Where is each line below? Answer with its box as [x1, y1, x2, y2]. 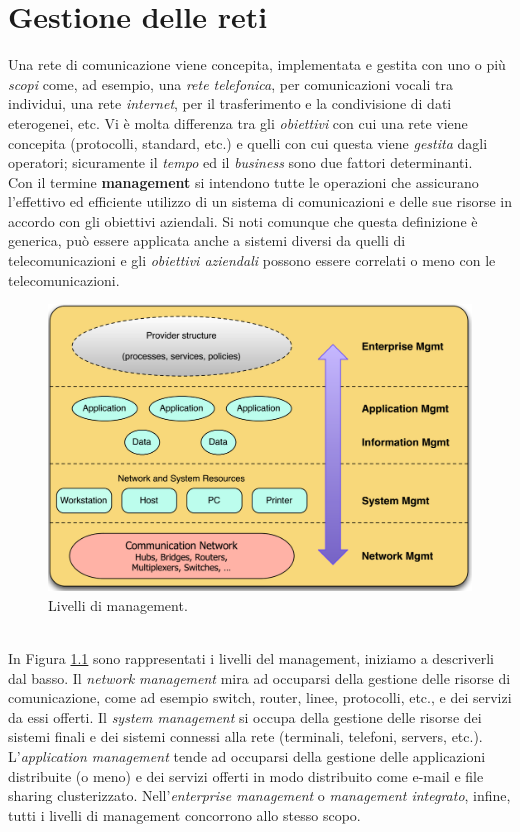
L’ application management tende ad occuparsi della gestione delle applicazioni [8, 745, 486, 766]
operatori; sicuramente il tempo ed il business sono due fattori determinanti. [8, 152, 473, 173]
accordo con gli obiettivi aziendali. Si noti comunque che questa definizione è [8, 210, 478, 231]
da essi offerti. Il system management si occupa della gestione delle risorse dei [8, 706, 482, 727]
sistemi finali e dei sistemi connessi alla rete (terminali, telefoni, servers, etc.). [8, 726, 483, 747]
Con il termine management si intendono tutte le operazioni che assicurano [8, 171, 479, 192]
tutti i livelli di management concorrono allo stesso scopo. [8, 804, 361, 825]
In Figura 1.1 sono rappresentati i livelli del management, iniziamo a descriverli [8, 647, 494, 668]
